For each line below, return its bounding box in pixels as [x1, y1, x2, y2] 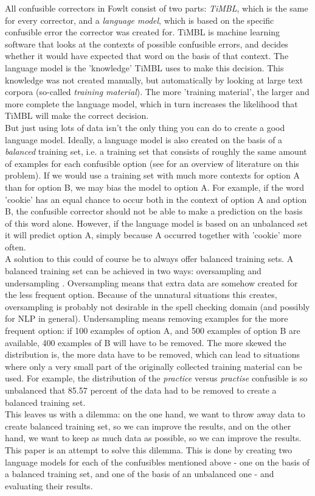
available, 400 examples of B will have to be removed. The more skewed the [5, 336, 286, 349]
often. [5, 240, 26, 253]
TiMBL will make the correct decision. [5, 109, 149, 122]
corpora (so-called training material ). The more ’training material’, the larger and [5, 85, 310, 98]
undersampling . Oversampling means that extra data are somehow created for [5, 276, 298, 289]
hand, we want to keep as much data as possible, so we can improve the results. [5, 431, 302, 444]
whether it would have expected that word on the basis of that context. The [5, 49, 289, 62]
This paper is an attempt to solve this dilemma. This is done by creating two [5, 443, 292, 456]
